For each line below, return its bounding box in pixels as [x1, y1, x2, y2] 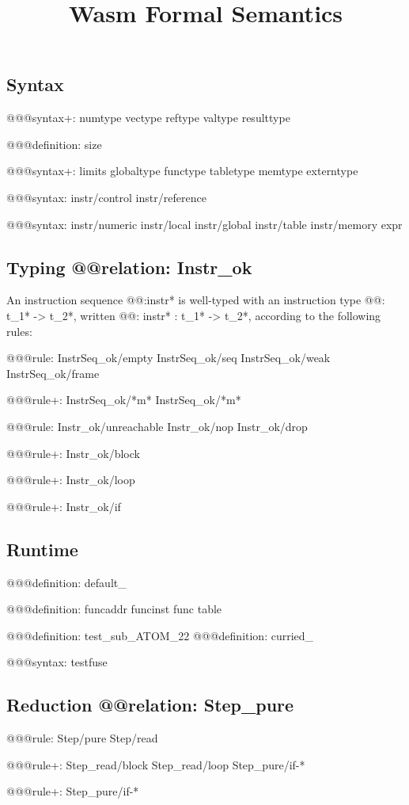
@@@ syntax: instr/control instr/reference [6, 189, 206, 205]
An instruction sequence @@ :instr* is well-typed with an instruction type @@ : [6, 292, 385, 308]
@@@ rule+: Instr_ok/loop [6, 471, 135, 488]
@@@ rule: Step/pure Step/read [6, 730, 158, 746]
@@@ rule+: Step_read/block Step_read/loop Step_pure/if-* [6, 756, 305, 773]
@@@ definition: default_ [6, 574, 127, 590]
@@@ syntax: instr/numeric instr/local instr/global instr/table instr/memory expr [6, 216, 403, 232]
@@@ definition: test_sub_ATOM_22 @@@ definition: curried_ [6, 627, 314, 643]
